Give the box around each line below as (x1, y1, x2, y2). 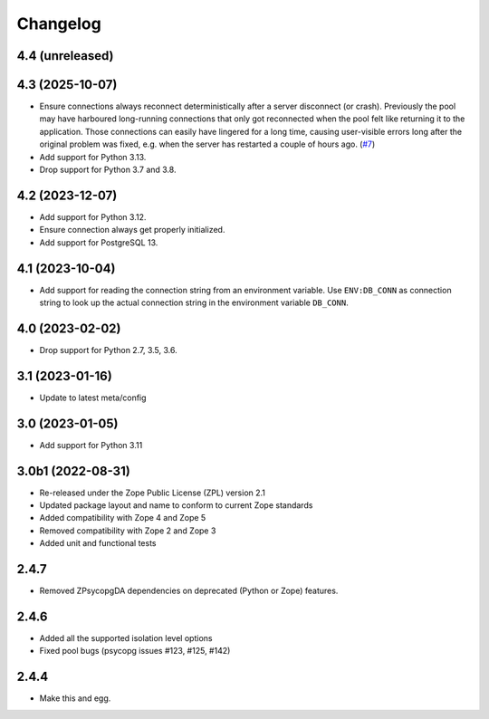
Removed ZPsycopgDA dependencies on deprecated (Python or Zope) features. (39, 585, 339, 597)
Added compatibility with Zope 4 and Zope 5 (39, 513, 206, 523)
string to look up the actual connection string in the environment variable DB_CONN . (39, 297, 349, 308)
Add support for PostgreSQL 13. (39, 236, 158, 248)
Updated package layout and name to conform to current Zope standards (39, 500, 313, 511)
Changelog (16, 14, 101, 34)
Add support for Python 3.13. (39, 151, 147, 162)
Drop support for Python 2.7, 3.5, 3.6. (39, 344, 177, 355)
